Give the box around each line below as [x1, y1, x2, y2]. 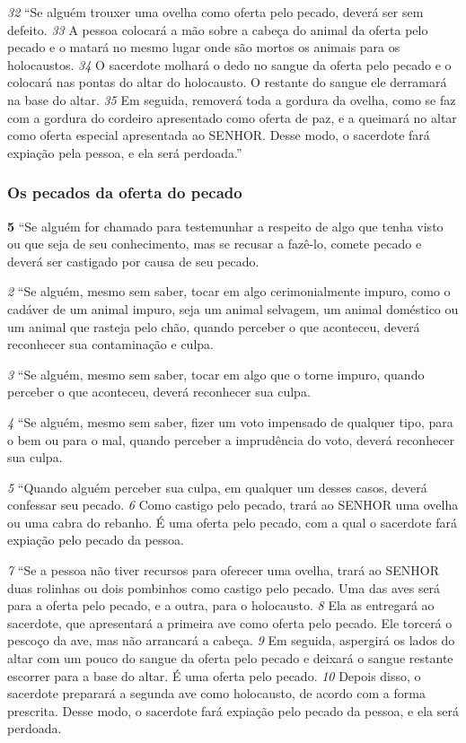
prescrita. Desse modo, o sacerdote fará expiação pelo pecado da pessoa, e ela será [7, 701, 459, 720]
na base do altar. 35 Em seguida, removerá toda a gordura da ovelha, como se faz [7, 90, 456, 109]
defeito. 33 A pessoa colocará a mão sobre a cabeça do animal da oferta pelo [7, 20, 428, 39]
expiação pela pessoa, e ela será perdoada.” [7, 143, 242, 162]
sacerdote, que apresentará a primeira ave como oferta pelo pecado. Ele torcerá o [7, 613, 453, 632]
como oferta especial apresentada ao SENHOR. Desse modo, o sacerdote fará [7, 126, 430, 144]
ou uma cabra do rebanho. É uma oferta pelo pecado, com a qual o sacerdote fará [7, 512, 457, 531]
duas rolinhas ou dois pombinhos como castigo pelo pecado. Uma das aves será [7, 578, 441, 597]
